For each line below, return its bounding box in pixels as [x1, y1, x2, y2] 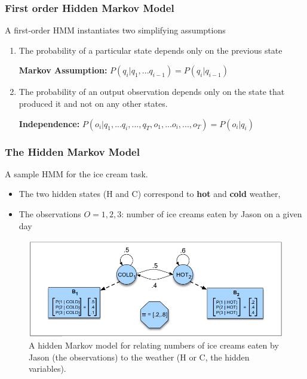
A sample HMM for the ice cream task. [5, 167, 148, 180]
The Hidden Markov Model [5, 144, 140, 159]
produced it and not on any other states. [19, 97, 168, 109]
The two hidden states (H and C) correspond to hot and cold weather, [19, 187, 281, 200]
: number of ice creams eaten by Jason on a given [121, 208, 302, 220]
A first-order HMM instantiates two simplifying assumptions [5, 24, 226, 36]
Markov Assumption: [19, 64, 108, 76]
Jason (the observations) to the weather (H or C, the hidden [29, 350, 250, 363]
